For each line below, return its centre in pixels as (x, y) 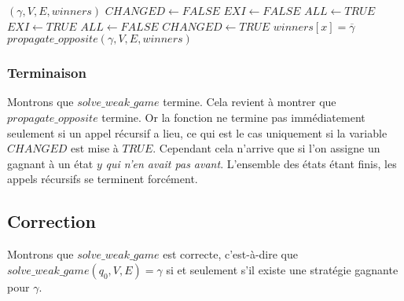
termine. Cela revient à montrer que (250, 102)
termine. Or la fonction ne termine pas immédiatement (233, 117)
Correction (51, 221)
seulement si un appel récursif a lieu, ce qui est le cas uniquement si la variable (197, 132)
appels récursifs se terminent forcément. (103, 179)
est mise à (95, 148)
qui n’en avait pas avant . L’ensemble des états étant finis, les (251, 163)
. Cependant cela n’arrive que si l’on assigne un (266, 148)
